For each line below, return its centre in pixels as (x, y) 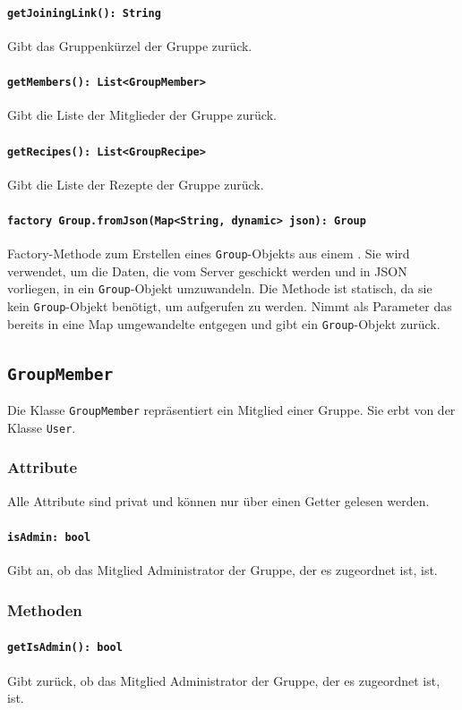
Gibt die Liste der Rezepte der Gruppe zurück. (136, 184)
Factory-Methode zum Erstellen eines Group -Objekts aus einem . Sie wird (209, 254)
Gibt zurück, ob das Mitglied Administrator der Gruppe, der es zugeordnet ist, (224, 680)
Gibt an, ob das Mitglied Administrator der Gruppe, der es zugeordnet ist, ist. (222, 570)
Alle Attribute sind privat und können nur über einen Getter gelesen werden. (218, 500)
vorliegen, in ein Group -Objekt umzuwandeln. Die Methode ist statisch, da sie (220, 288)
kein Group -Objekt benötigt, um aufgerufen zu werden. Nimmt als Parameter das (230, 306)
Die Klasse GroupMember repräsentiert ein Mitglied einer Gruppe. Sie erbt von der (231, 410)
